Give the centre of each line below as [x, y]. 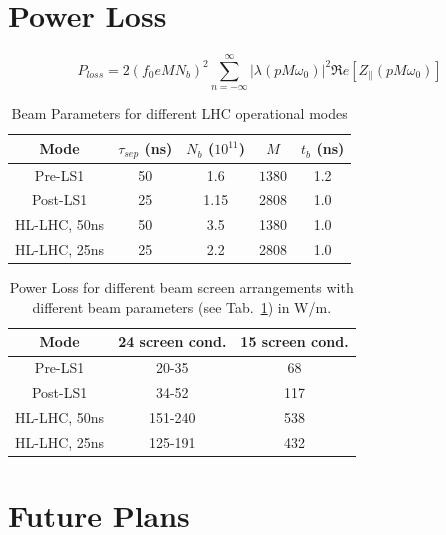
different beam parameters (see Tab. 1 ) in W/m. [182, 306]
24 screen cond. [172, 341]
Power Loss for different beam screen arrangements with [181, 287]
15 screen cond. [294, 341]
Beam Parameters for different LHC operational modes [179, 113]
